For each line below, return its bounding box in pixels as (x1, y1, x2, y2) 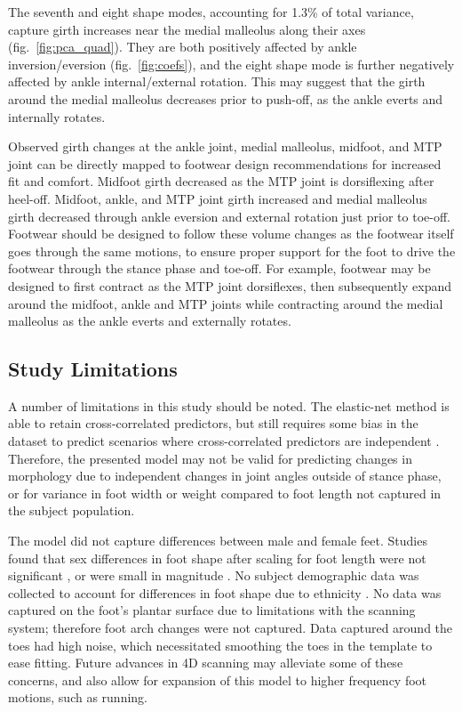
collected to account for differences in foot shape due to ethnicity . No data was (8, 583, 442, 602)
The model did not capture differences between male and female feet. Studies (8, 531, 427, 550)
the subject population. (8, 501, 135, 520)
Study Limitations (8, 355, 178, 383)
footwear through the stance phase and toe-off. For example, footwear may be (8, 259, 431, 278)
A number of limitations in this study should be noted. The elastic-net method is (8, 396, 450, 415)
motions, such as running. (8, 688, 148, 707)
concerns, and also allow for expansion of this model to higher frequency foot (8, 670, 427, 689)
